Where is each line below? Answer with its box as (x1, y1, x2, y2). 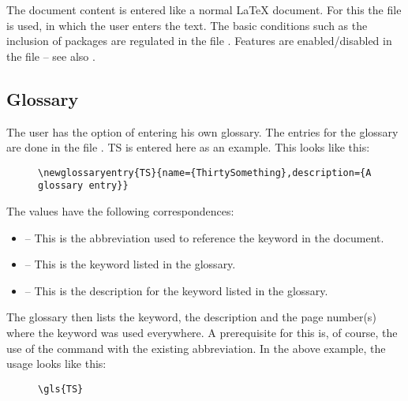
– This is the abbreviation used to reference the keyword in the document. (24, 229, 384, 245)
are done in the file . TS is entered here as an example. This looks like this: (6, 139, 370, 156)
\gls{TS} (38, 383, 84, 395)
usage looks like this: (6, 355, 107, 372)
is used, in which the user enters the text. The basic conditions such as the (6, 17, 368, 33)
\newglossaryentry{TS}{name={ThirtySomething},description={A (38, 167, 372, 178)
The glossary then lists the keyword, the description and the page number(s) (6, 309, 376, 325)
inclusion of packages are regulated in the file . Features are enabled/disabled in (6, 32, 392, 49)
